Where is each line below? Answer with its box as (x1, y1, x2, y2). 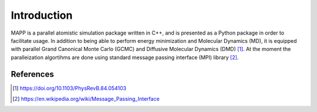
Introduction (11, 9, 73, 22)
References (11, 69, 54, 79)
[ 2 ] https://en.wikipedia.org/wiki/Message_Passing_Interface (12, 96, 160, 103)
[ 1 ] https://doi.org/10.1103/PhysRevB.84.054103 (12, 84, 127, 91)
